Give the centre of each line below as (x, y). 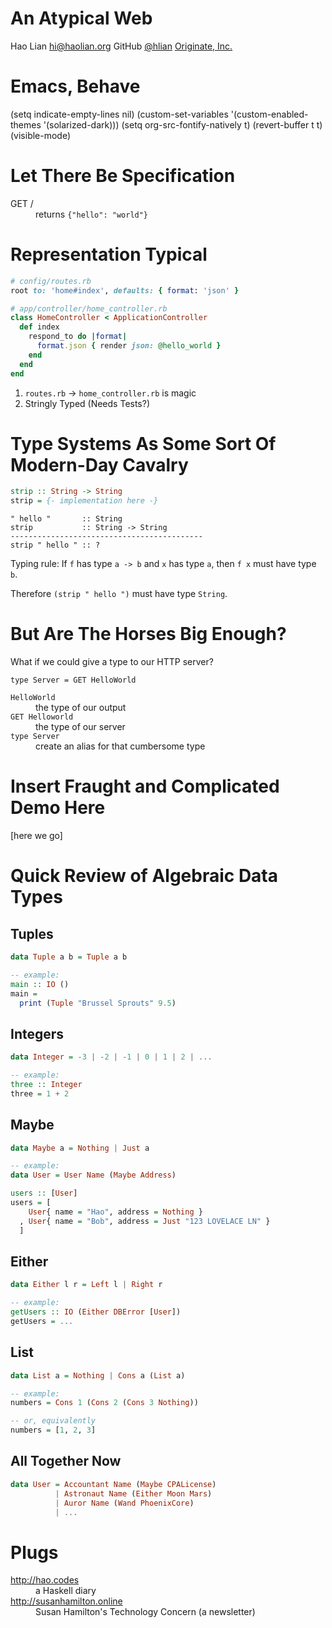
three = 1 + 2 (40, 1093)
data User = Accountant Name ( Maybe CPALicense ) (113, 1484)
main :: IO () (40, 984)
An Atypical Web (81, 18)
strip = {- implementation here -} (84, 501)
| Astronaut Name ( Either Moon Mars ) (133, 1493)
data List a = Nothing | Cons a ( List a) (98, 1375)
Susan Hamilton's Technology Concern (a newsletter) (145, 1612)
